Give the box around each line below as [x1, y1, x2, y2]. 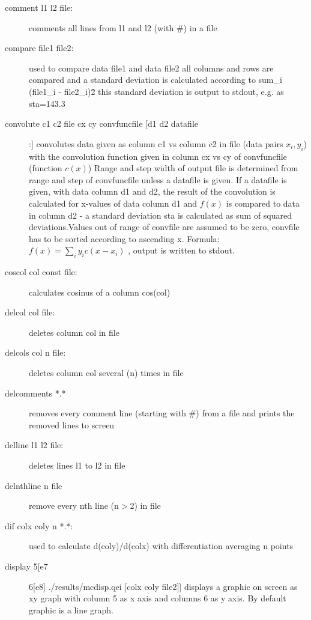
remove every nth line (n [29, 499, 119, 512]
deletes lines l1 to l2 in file [29, 459, 125, 472]
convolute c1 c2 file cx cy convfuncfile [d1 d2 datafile [5, 117, 198, 130]
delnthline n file [5, 479, 62, 491]
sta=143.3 [29, 97, 65, 109]
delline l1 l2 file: [5, 439, 64, 451]
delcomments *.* [5, 386, 66, 399]
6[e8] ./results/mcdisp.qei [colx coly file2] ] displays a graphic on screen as [29, 580, 298, 592]
